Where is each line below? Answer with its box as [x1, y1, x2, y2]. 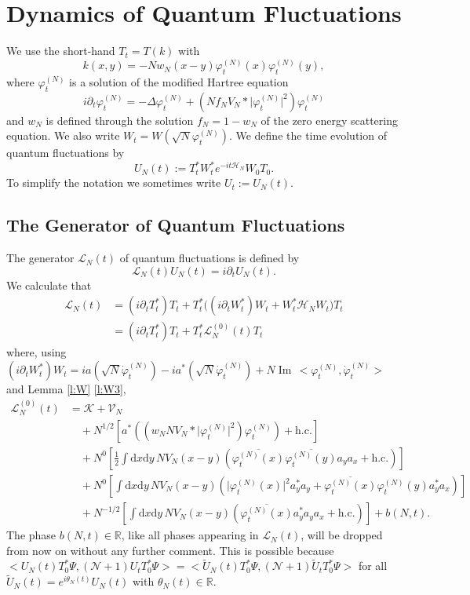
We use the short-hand [6, 42, 115, 59]
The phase [6, 527, 56, 543]
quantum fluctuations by [6, 144, 125, 161]
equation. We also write [6, 127, 120, 144]
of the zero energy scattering [261, 111, 398, 128]
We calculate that [6, 276, 92, 293]
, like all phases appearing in [121, 527, 259, 543]
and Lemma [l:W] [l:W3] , [6, 381, 126, 397]
